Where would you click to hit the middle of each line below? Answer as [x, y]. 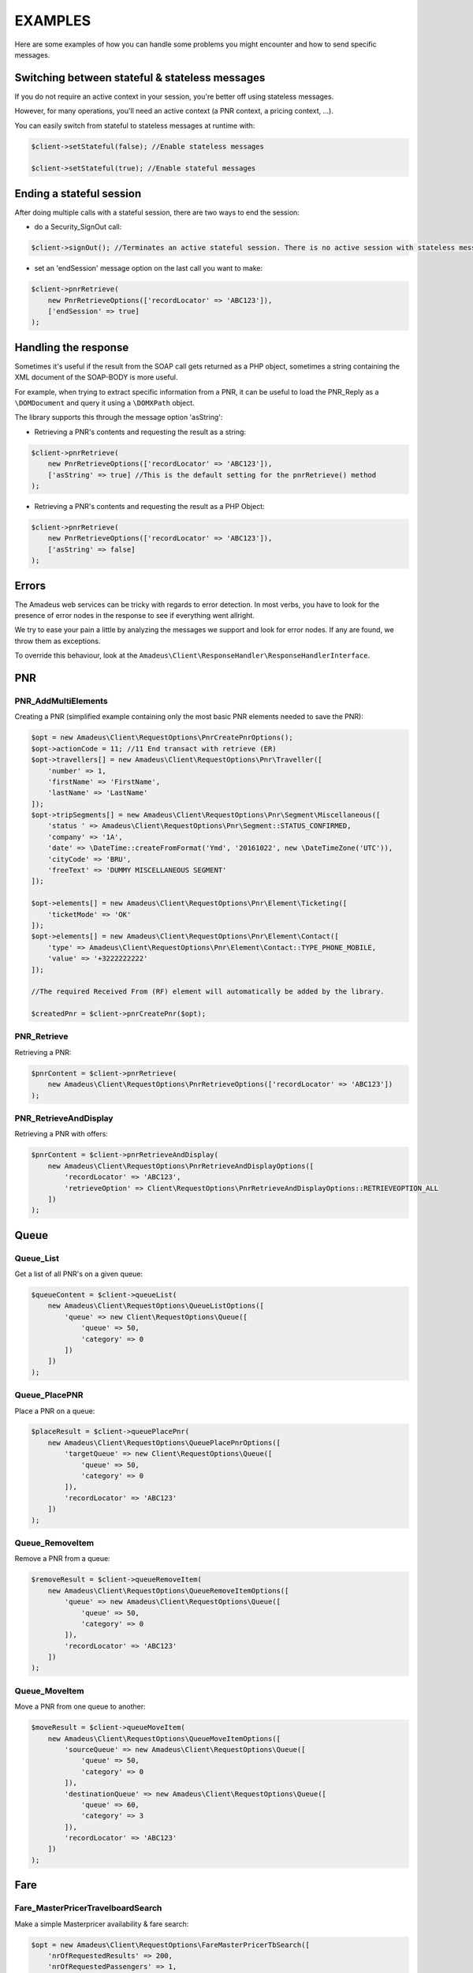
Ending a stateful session [78, 193]
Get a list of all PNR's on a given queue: [79, 1274]
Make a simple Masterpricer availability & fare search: [102, 1924]
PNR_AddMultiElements [61, 701]
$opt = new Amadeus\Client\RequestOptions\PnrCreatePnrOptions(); [162, 738]
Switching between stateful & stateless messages [140, 78]
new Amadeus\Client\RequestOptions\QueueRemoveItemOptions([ [168, 1591]
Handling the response [72, 347]
